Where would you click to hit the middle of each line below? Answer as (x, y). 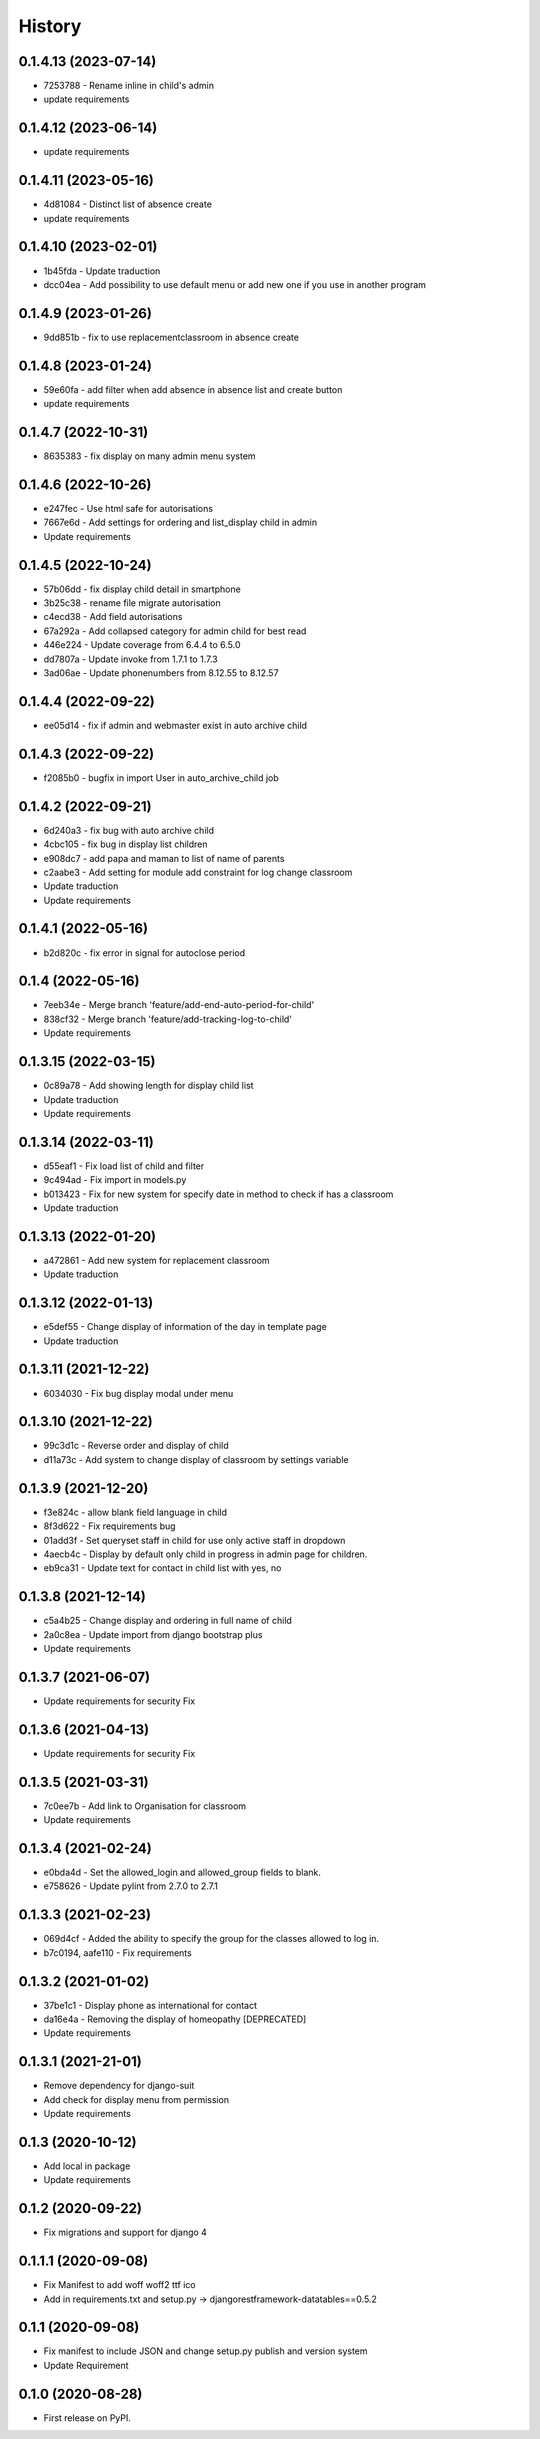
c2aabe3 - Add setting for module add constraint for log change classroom (198, 872)
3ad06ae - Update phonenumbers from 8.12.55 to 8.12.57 (161, 673)
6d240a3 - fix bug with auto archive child (129, 830)
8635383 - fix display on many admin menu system (149, 456)
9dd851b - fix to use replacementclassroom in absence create (171, 337)
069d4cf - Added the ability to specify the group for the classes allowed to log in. (211, 1939)
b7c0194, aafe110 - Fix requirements (117, 1952)
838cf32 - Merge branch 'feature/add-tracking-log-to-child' (168, 1019)
